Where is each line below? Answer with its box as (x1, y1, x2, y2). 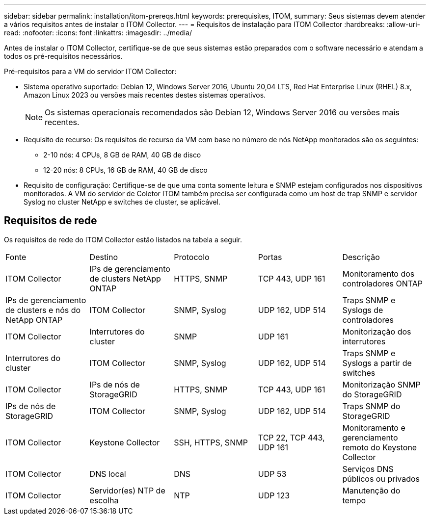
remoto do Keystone (342, 442, 417, 452)
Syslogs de (342, 305, 383, 315)
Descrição (342, 252, 380, 262)
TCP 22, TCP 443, (258, 432, 325, 442)
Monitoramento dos (342, 268, 415, 279)
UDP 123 (258, 490, 290, 500)
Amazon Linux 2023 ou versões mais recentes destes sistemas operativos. (24, 91, 266, 99)
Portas (258, 252, 282, 262)
